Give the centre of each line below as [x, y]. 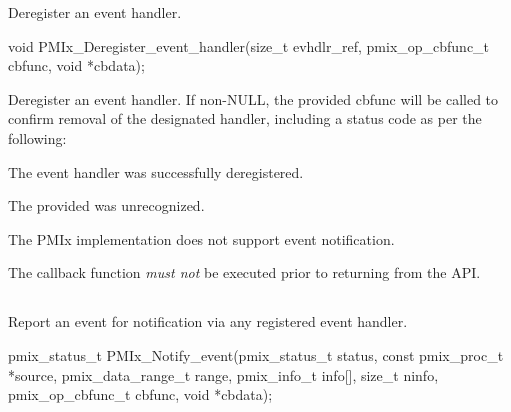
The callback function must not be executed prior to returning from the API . [244, 272]
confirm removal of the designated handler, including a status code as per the [245, 118]
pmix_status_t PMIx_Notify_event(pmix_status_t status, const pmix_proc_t [256, 354]
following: [37, 137]
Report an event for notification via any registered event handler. [208, 321]
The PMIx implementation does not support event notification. [201, 238]
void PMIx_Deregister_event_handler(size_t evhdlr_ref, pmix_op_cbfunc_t [249, 45]
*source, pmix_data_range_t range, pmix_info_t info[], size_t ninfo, [223, 374]
